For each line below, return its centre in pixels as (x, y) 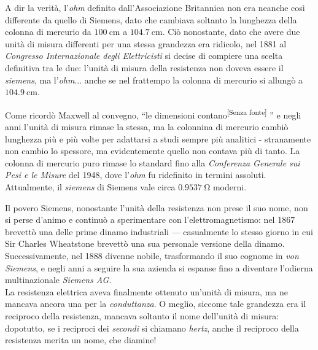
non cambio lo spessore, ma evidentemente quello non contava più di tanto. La (153, 151)
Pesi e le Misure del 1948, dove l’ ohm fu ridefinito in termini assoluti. (136, 175)
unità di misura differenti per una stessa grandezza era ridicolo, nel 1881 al (146, 43)
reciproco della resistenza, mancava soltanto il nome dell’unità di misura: (142, 315)
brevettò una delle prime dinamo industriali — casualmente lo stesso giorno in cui (159, 231)
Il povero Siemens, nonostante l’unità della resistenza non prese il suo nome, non (157, 207)
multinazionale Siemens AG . (58, 280)
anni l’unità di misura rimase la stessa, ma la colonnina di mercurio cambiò (147, 126)
